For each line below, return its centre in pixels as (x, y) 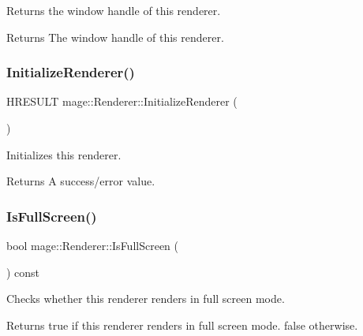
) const (23, 272)
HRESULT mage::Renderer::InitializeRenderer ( (122, 101)
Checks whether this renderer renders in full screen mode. (146, 299)
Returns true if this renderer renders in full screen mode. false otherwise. (182, 325)
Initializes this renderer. (64, 154)
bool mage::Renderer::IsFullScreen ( (92, 245)
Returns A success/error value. (81, 181)
